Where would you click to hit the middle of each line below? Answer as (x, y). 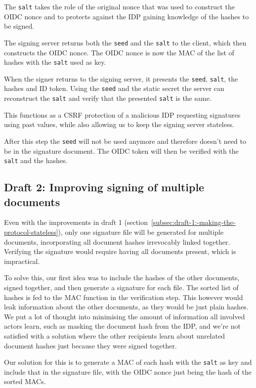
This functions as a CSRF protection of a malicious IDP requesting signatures (122, 114)
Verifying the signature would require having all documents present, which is (120, 251)
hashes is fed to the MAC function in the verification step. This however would (124, 297)
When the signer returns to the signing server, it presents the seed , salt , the (121, 78)
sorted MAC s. (25, 381)
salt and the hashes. (36, 160)
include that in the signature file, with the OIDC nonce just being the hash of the (128, 371)
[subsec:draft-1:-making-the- (193, 222)
